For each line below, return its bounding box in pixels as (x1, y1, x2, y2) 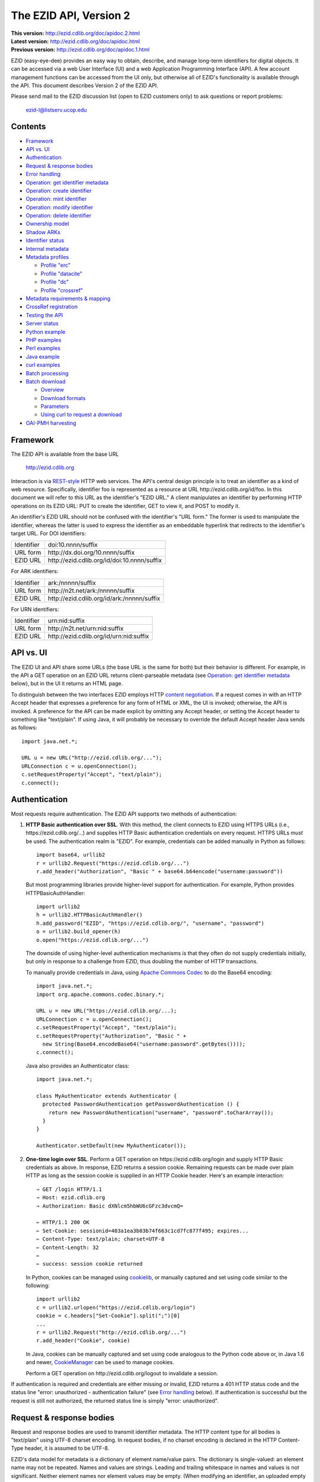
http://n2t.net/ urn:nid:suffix (47, 624, 124, 633)
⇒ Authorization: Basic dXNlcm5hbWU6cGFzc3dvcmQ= (36, 1202, 184, 1209)
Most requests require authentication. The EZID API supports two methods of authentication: (11, 810, 237, 817)
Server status (25, 320, 59, 327)
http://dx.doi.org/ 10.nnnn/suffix (47, 548, 135, 557)
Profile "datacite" (40, 270, 83, 277)
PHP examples (25, 336, 62, 343)
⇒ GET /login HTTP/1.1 (36, 1186, 103, 1193)
